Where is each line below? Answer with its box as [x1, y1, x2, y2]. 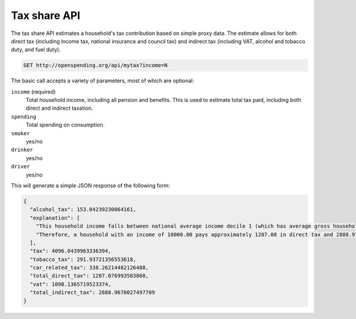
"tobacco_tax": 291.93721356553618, [30, 256, 136, 263]
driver [11, 163, 30, 170]
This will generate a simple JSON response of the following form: [11, 181, 170, 189]
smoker [11, 130, 30, 136]
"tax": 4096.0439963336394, [30, 248, 112, 254]
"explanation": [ [30, 214, 80, 221]
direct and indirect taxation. [26, 104, 93, 112]
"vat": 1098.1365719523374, [30, 280, 112, 288]
